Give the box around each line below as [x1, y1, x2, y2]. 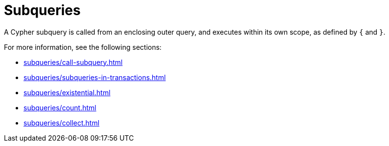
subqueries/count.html [23, 103, 96, 112]
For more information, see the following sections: [4, 42, 162, 51]
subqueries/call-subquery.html [23, 58, 123, 66]
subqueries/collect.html [23, 118, 100, 127]
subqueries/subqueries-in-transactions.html [23, 73, 166, 82]
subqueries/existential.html [23, 88, 111, 97]
